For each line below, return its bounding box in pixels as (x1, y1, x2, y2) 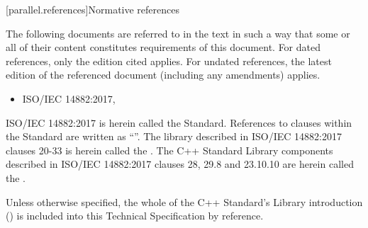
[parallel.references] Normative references (6, 2, 179, 16)
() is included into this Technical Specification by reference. (6, 208, 264, 223)
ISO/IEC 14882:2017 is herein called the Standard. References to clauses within (6, 115, 352, 130)
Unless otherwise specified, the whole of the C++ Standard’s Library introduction (6, 194, 363, 209)
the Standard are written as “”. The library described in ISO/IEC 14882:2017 (6, 129, 342, 144)
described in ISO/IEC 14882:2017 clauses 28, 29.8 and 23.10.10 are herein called (6, 156, 354, 171)
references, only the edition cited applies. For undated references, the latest (6, 53, 332, 68)
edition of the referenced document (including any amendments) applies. (6, 67, 320, 82)
